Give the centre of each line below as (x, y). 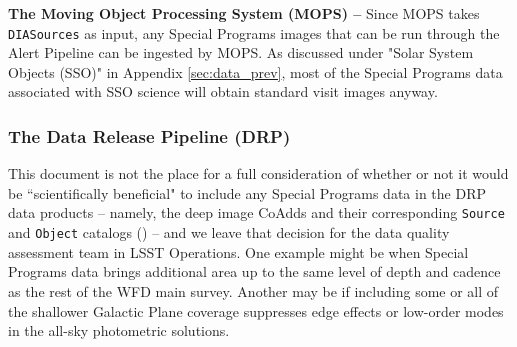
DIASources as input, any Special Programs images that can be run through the (254, 32)
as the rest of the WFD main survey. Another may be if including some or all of (253, 290)
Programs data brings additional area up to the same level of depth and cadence (254, 271)
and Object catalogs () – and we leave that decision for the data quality (229, 232)
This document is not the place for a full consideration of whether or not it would (258, 173)
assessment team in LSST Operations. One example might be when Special (238, 251)
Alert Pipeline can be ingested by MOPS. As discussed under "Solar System (241, 52)
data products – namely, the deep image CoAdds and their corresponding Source (256, 212)
